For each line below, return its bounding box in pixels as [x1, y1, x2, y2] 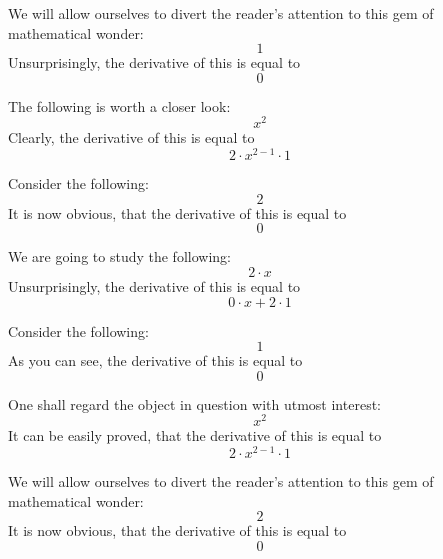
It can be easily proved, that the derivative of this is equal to [8, 425, 382, 446]
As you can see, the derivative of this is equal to [8, 350, 303, 371]
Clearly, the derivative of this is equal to [8, 127, 255, 148]
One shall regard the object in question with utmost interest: [8, 393, 381, 414]
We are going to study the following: [8, 246, 231, 267]
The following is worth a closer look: [8, 95, 231, 116]
